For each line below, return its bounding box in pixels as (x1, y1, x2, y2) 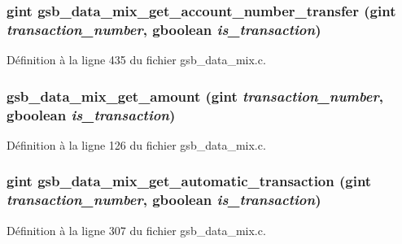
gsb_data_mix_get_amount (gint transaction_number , (7, 85, 383, 106)
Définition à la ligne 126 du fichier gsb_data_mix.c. (7, 136, 266, 153)
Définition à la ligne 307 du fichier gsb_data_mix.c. (7, 221, 266, 238)
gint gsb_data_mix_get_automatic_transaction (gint (7, 171, 372, 191)
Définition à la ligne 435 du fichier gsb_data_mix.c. (7, 51, 266, 68)
